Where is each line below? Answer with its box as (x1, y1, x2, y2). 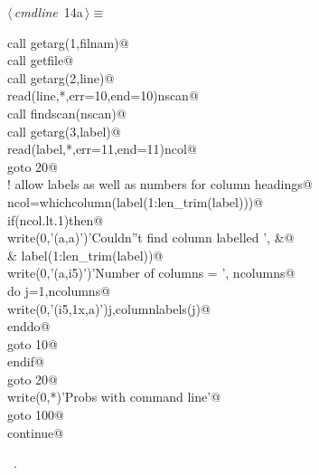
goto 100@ (7, 405, 64, 424)
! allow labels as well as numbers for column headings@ (7, 175, 313, 194)
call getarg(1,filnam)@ (7, 33, 129, 52)
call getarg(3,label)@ (7, 121, 121, 140)
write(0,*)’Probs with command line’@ (7, 387, 221, 406)
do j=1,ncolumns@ (7, 280, 111, 299)
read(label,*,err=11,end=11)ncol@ (7, 139, 197, 158)
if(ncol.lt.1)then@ (7, 210, 104, 229)
